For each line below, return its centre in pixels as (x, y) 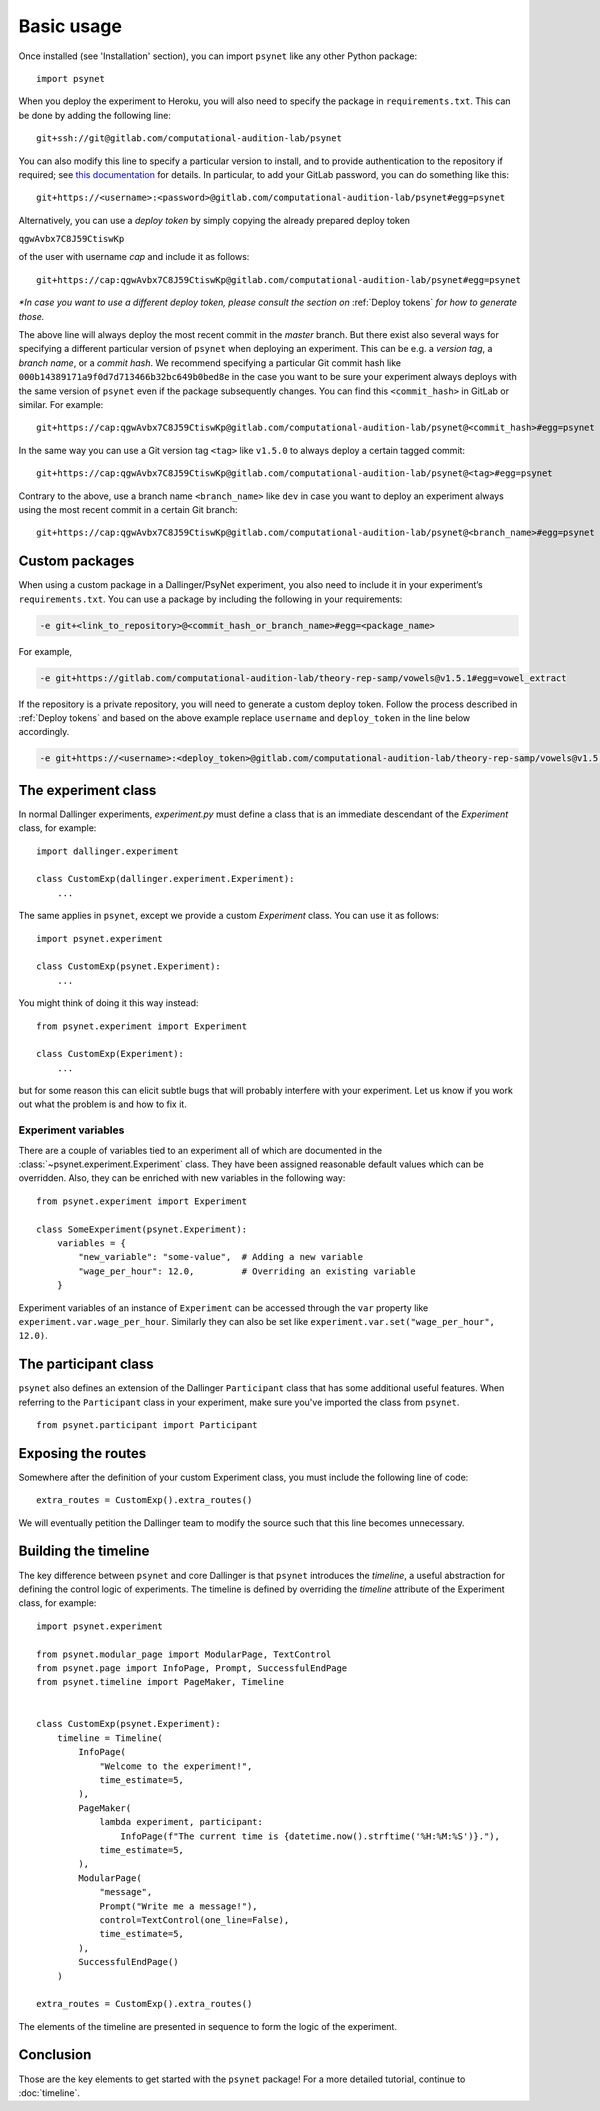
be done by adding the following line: (95, 115)
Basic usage (70, 26)
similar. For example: (61, 404)
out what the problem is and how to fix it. (102, 1104)
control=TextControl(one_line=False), (194, 1919)
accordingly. (44, 732)
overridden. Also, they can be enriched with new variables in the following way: (182, 1178)
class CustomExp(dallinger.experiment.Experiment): (165, 879)
